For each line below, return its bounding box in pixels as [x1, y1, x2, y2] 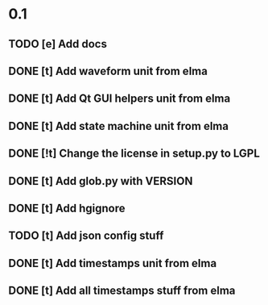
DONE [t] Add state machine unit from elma [8, 119, 229, 133]
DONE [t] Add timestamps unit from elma [8, 256, 217, 270]
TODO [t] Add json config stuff [8, 229, 164, 243]
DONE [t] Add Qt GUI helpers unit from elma [8, 92, 231, 106]
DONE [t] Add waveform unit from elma [8, 64, 208, 77]
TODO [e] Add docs [8, 37, 107, 51]
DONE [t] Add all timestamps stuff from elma [8, 284, 236, 298]
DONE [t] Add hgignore [8, 201, 126, 215]
